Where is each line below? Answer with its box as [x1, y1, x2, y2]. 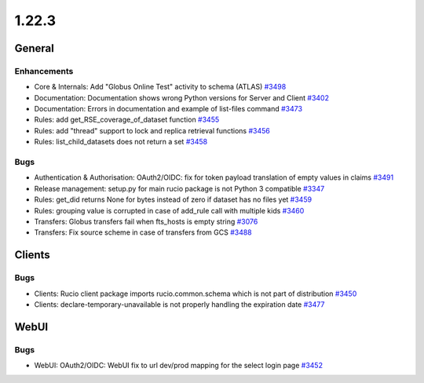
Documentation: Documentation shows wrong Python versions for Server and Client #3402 [34, 93, 330, 102]
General [14, 42, 55, 55]
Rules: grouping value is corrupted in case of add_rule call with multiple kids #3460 [34, 206, 305, 215]
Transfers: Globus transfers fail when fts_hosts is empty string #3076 [34, 217, 258, 226]
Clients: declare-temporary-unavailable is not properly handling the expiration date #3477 [34, 299, 325, 309]
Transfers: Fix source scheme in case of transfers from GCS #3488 [34, 228, 253, 237]
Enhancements [14, 65, 74, 76]
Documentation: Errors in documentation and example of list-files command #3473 [34, 104, 302, 114]
